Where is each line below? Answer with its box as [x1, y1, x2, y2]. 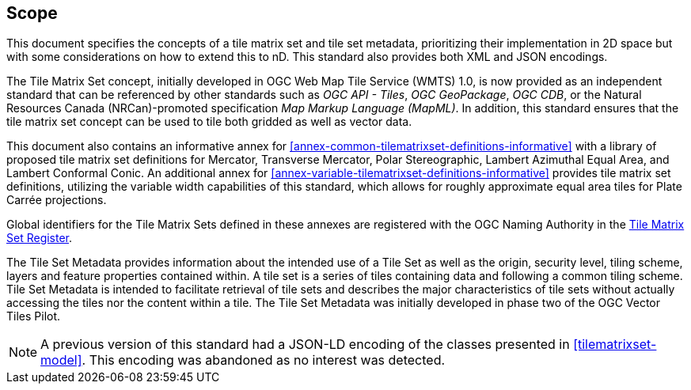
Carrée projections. [6, 193, 107, 207]
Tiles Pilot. [6, 309, 61, 324]
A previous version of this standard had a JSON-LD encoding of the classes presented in [40, 336, 570, 353]
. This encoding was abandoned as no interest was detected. [82, 352, 446, 369]
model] [40, 352, 82, 369]
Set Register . [6, 231, 73, 245]
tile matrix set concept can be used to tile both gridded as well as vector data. [6, 115, 412, 129]
